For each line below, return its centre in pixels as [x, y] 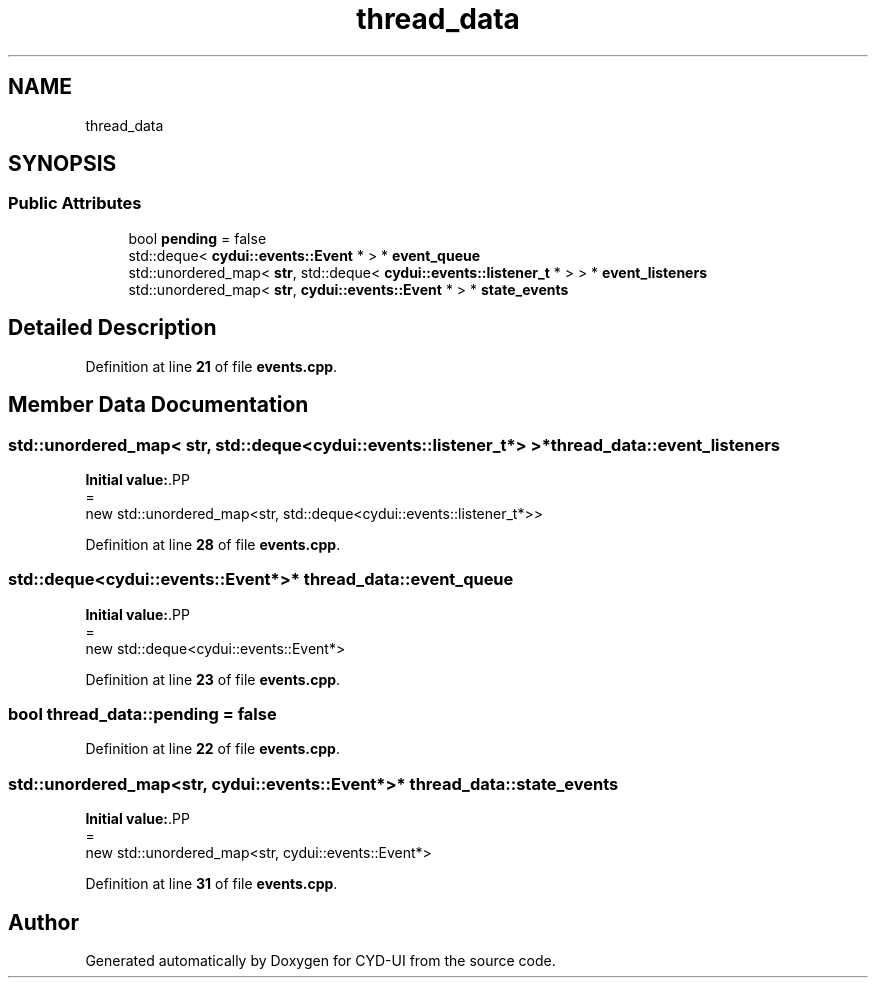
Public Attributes [75, 203]
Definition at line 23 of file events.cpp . [213, 679]
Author [43, 922]
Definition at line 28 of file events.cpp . [213, 544]
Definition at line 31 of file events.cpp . [211, 884]
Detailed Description [112, 328]
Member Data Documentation [158, 405]
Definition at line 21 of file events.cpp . [211, 366]
